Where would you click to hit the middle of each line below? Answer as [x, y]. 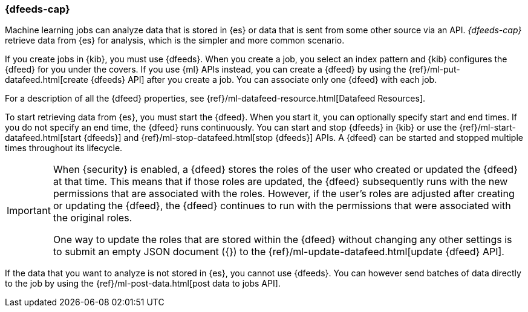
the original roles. [93, 218]
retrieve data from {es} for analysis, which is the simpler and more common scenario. [175, 41]
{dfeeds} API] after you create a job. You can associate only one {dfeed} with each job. [264, 80]
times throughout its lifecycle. [64, 148]
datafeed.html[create [47, 80]
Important [29, 211]
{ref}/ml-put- [434, 70]
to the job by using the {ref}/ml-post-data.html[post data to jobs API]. [143, 284]
